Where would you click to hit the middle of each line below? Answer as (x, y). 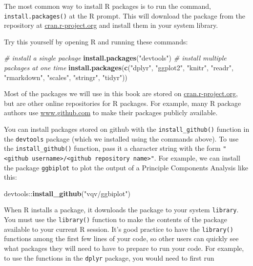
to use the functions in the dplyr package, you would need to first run (109, 257)
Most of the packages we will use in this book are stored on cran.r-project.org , (121, 93)
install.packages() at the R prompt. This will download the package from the (125, 15)
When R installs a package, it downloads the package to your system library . (121, 210)
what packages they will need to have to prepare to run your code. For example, (124, 248)
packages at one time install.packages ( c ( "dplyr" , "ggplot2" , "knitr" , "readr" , (119, 68)
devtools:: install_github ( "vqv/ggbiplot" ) (67, 193)
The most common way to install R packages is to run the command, (107, 6)
